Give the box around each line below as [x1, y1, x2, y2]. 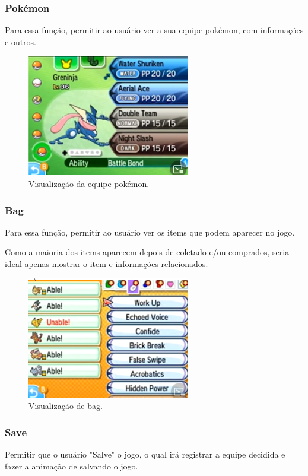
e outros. [5, 35, 37, 47]
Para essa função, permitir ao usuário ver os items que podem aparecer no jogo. [5, 226, 295, 238]
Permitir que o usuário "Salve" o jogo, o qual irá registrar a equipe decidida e [5, 448, 285, 460]
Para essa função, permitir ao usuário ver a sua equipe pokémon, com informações [5, 24, 304, 36]
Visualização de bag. [28, 399, 103, 412]
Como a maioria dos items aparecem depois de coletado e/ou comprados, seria [5, 246, 290, 258]
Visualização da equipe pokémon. [28, 177, 150, 189]
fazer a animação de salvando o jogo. [5, 459, 138, 472]
